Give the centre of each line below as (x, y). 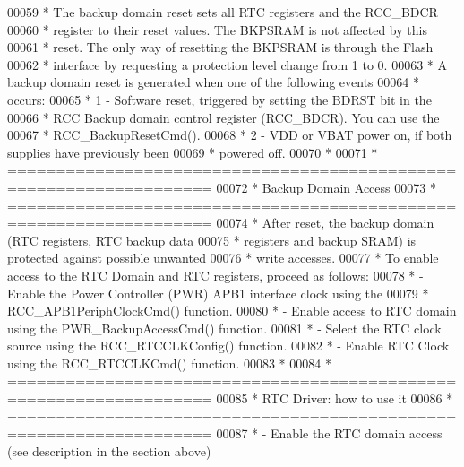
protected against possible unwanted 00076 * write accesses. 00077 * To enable (223, 258)
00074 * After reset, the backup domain (325, 223)
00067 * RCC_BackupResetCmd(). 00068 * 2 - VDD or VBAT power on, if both (230, 135)
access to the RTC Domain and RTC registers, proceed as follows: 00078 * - (215, 275)
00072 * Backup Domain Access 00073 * (326, 187)
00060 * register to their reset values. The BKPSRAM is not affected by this (217, 29)
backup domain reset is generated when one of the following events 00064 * (213, 82)
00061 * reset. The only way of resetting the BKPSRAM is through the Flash (220, 47)
